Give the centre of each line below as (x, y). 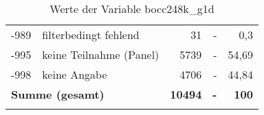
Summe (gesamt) (58, 94)
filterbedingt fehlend (91, 35)
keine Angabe (75, 74)
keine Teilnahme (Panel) (101, 54)
